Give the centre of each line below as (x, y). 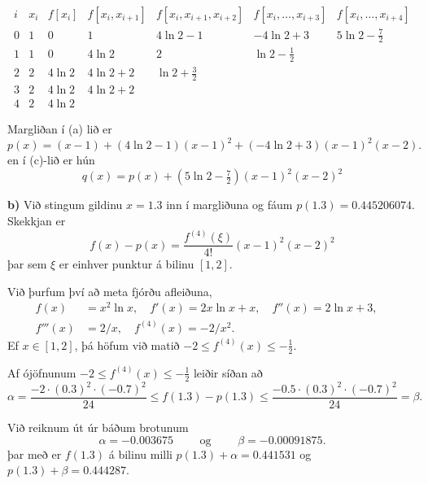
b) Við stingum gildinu (65, 205)
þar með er (35, 453)
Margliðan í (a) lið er (60, 129)
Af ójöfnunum (42, 372)
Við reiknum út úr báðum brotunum (98, 427)
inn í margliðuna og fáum (229, 205)
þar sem (27, 264)
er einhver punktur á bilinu (127, 264)
